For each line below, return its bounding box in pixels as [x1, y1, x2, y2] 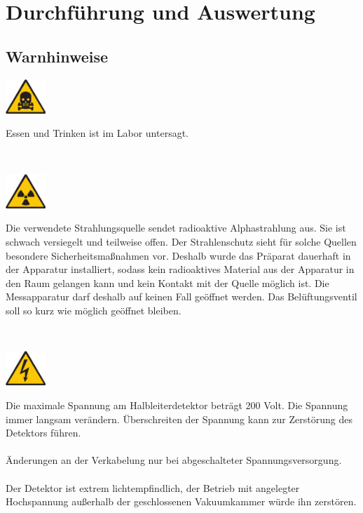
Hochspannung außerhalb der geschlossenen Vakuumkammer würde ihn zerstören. [6, 494, 357, 509]
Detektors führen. [6, 425, 81, 440]
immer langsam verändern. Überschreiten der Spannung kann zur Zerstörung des [6, 411, 352, 426]
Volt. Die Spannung [263, 398, 348, 413]
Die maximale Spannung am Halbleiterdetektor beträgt [6, 398, 242, 413]
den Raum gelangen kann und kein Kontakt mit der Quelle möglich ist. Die [6, 275, 329, 290]
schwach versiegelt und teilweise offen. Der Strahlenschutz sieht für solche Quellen [6, 234, 357, 249]
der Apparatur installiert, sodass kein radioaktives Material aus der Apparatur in [6, 262, 355, 277]
